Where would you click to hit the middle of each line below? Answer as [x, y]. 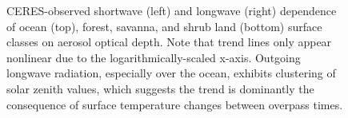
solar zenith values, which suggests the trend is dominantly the [160, 88]
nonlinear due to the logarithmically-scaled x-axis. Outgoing [154, 57]
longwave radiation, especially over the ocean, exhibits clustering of [171, 73]
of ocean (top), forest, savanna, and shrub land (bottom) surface [164, 26]
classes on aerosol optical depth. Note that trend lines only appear [169, 42]
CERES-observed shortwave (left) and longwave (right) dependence [172, 10]
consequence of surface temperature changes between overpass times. [175, 104]
